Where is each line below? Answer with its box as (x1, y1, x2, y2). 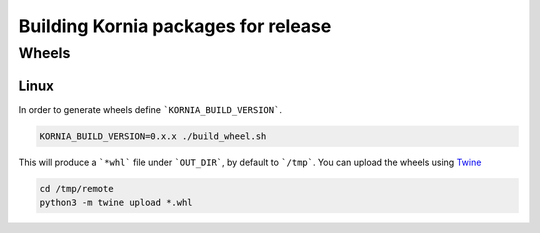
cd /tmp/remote (39, 183, 114, 194)
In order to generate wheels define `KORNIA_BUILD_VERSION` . (18, 103, 282, 115)
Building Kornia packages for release (18, 15, 332, 37)
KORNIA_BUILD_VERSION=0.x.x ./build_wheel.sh (39, 130, 267, 142)
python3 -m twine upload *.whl (39, 197, 194, 209)
